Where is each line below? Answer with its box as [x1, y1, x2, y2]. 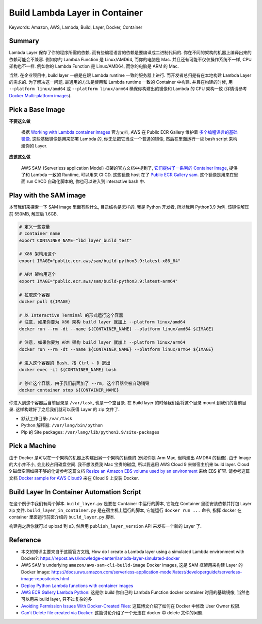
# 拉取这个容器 [19, 292, 50, 298]
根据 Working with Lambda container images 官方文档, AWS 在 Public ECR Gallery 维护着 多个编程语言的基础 [21, 129, 238, 135]
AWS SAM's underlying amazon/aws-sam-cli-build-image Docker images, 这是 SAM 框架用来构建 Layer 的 [21, 562, 243, 568]
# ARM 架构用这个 [19, 271, 56, 277]
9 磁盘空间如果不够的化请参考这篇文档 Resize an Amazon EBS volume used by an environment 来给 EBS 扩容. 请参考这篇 [9, 468, 250, 474]
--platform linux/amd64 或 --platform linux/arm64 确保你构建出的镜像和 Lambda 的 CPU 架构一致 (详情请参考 [9, 86, 247, 92]
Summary [9, 37, 39, 45]
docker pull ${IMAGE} [19, 299, 71, 304]
